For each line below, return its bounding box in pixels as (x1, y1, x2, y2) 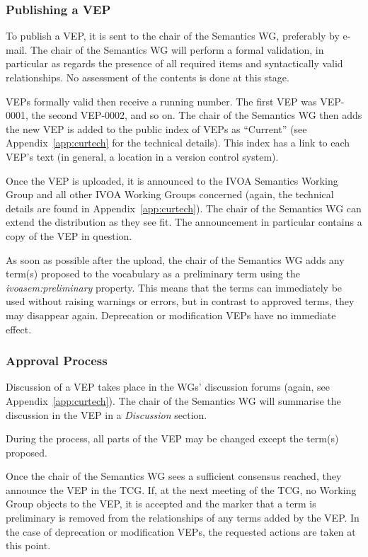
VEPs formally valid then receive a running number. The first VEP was (6, 93, 317, 108)
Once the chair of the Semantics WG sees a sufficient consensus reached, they (6, 469, 342, 483)
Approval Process (6, 352, 108, 369)
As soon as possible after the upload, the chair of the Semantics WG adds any (6, 252, 345, 267)
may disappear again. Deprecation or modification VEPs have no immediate (6, 307, 336, 322)
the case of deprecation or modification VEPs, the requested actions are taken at (6, 524, 356, 539)
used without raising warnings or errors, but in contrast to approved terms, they (6, 294, 355, 309)
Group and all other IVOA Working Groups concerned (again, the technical (6, 187, 334, 202)
